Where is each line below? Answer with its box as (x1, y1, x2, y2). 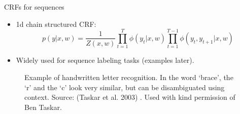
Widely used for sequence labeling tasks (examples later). (16, 55, 194, 65)
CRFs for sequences (4, 2, 64, 12)
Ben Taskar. (24, 101, 62, 112)
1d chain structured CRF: (16, 18, 96, 29)
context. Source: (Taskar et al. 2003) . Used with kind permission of (24, 92, 235, 102)
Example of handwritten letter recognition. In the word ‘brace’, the (24, 71, 233, 82)
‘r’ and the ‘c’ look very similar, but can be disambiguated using (24, 82, 225, 92)
